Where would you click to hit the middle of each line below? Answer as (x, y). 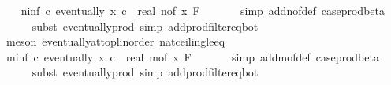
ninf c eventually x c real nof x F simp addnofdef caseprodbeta (203, 10)
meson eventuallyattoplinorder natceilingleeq (115, 41)
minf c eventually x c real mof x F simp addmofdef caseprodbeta (192, 56)
